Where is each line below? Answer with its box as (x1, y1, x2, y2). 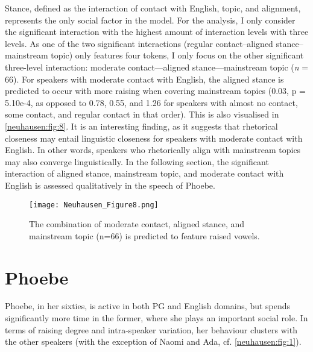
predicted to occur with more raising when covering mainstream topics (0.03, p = (5, 84, 306, 97)
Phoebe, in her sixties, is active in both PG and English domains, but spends (5, 300, 291, 312)
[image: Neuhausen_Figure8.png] (29, 200, 159, 209)
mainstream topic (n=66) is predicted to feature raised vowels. (29, 229, 260, 242)
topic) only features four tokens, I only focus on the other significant (51, 49, 304, 61)
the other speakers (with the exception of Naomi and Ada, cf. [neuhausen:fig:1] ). (5, 335, 302, 348)
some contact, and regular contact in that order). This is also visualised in (5, 108, 279, 121)
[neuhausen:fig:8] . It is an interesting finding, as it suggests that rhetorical (5, 119, 278, 132)
